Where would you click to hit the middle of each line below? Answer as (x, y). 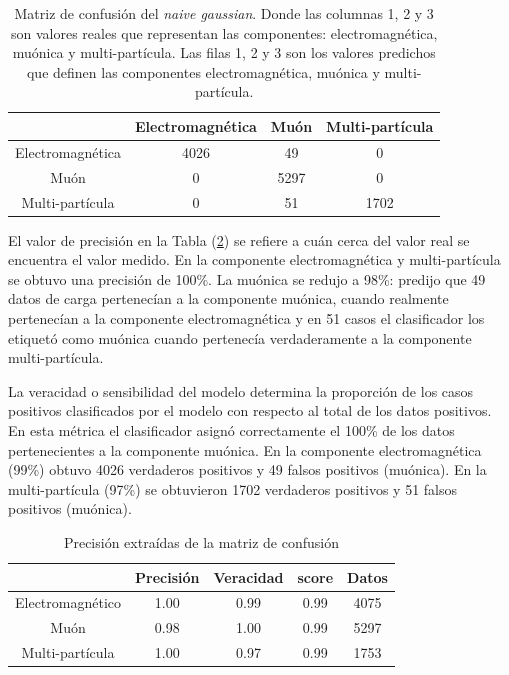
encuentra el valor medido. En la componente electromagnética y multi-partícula (254, 259)
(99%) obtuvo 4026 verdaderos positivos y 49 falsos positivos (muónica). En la (247, 469)
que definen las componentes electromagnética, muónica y (203, 71)
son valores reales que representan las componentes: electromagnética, (224, 32)
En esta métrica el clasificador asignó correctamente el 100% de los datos (231, 429)
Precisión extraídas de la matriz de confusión (201, 541)
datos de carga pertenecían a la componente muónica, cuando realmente (228, 298)
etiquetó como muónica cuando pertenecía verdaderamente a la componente (240, 337)
